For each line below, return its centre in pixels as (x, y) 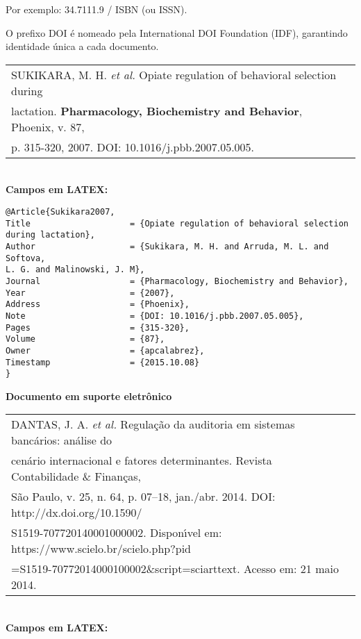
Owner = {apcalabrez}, (105, 350)
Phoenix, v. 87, (48, 126)
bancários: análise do (62, 440)
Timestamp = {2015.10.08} (103, 362)
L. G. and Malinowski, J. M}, (75, 270)
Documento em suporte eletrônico (89, 396)
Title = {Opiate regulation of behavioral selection (177, 223)
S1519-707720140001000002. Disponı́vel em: (117, 533)
